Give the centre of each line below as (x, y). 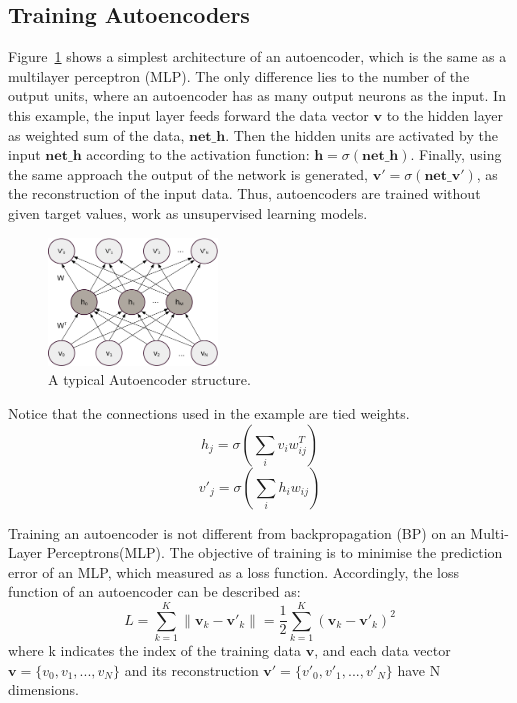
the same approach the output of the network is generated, (188, 173)
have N (419, 669)
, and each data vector (382, 650)
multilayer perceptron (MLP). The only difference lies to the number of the (239, 75)
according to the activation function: (198, 154)
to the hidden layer (444, 114)
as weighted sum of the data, (96, 134)
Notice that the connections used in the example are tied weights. (209, 412)
